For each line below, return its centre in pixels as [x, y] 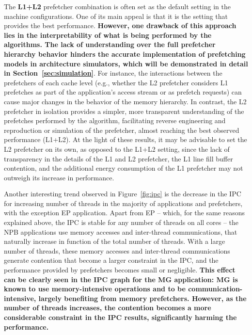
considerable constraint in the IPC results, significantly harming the [120, 317]
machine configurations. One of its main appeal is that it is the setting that [116, 16]
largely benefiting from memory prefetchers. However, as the [142, 298]
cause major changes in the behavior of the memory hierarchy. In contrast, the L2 [125, 101]
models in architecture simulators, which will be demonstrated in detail [126, 63]
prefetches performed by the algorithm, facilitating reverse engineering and [115, 120]
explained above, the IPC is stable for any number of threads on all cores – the [121, 222]
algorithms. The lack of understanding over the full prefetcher [110, 44]
